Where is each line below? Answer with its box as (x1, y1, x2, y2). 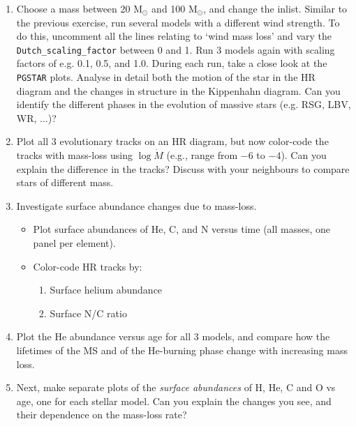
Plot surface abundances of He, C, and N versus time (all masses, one (33, 222, 331, 236)
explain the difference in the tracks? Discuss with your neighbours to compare (16, 161, 350, 176)
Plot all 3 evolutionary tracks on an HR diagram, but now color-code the (16, 134, 329, 149)
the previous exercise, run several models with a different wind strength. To (16, 15, 340, 29)
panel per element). (33, 236, 116, 250)
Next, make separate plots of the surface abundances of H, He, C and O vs (16, 380, 336, 395)
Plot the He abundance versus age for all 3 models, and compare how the (16, 329, 330, 344)
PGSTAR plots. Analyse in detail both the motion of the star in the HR (16, 70, 316, 84)
